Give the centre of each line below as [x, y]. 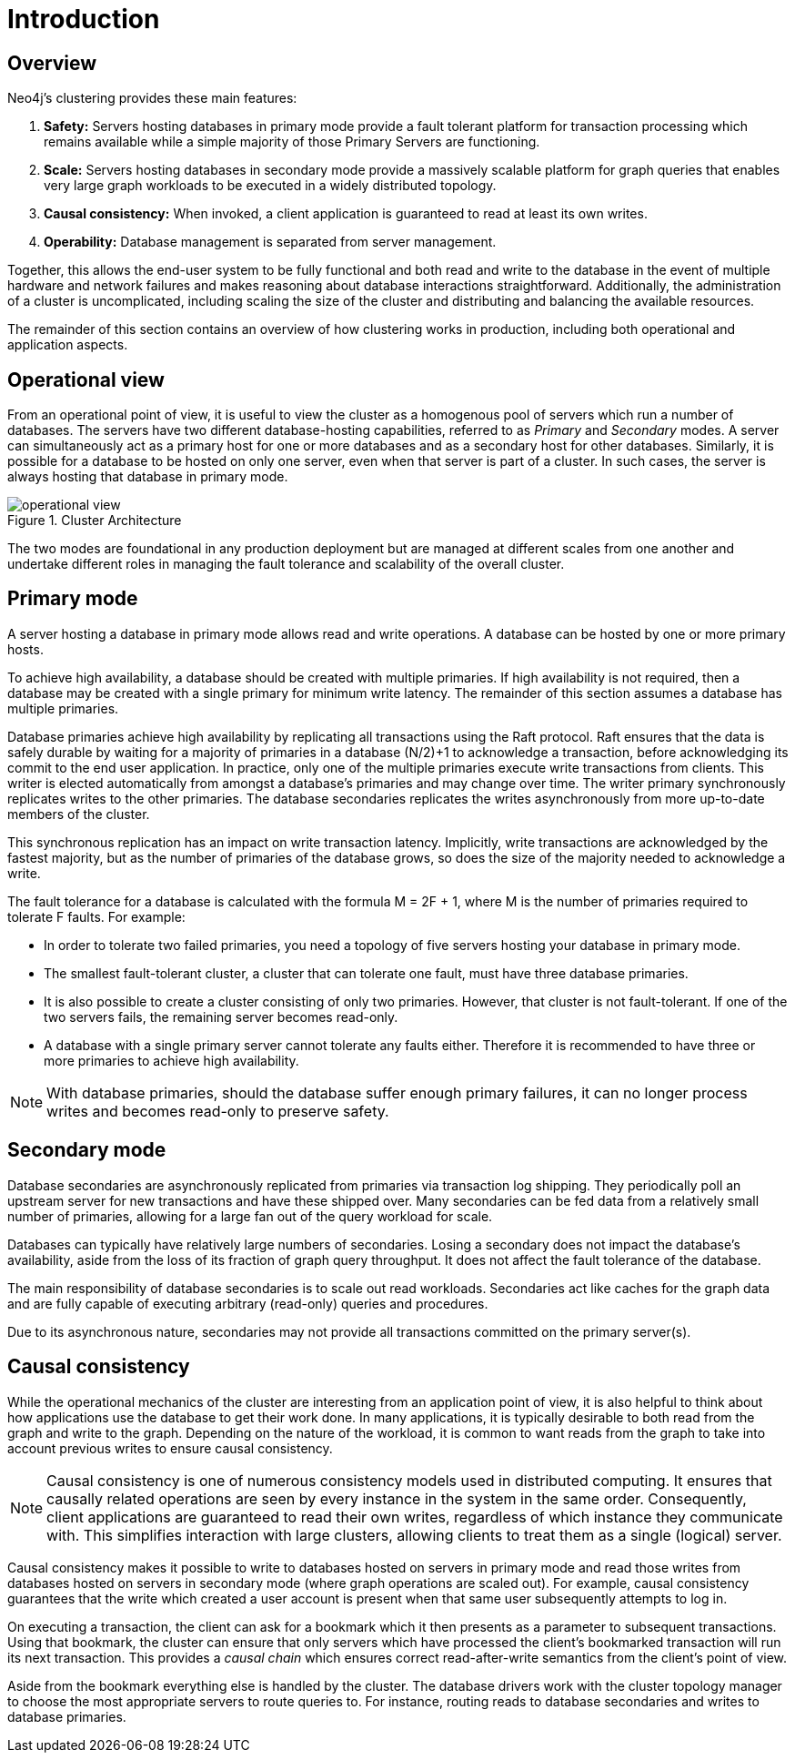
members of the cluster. [79, 814]
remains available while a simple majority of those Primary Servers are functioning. [292, 142]
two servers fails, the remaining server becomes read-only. [221, 1017]
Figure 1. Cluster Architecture [95, 521]
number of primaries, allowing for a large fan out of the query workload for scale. [250, 1216]
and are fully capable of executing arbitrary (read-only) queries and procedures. [248, 1303]
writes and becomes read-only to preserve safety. [218, 1111]
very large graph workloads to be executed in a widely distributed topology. [270, 186]
